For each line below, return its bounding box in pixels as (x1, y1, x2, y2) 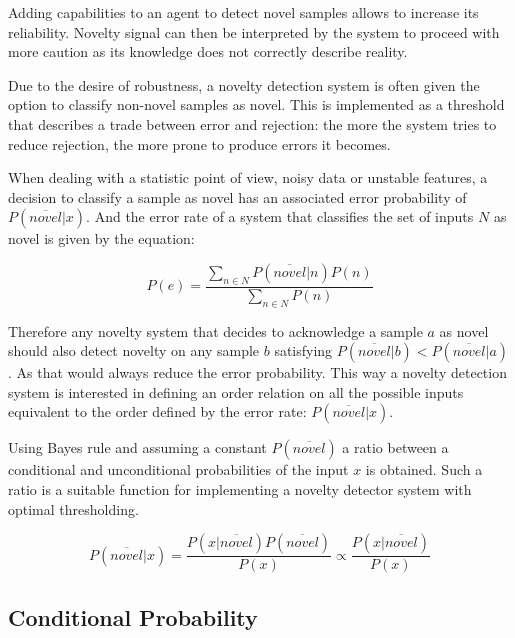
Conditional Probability (8, 601, 258, 632)
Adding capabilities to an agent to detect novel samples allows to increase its (8, 2, 479, 22)
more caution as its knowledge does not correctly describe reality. (8, 41, 408, 62)
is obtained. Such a (365, 459, 483, 480)
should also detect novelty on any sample (8, 340, 260, 361)
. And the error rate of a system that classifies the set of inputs (86, 206, 474, 227)
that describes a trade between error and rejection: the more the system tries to (8, 113, 497, 134)
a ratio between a (342, 437, 449, 458)
